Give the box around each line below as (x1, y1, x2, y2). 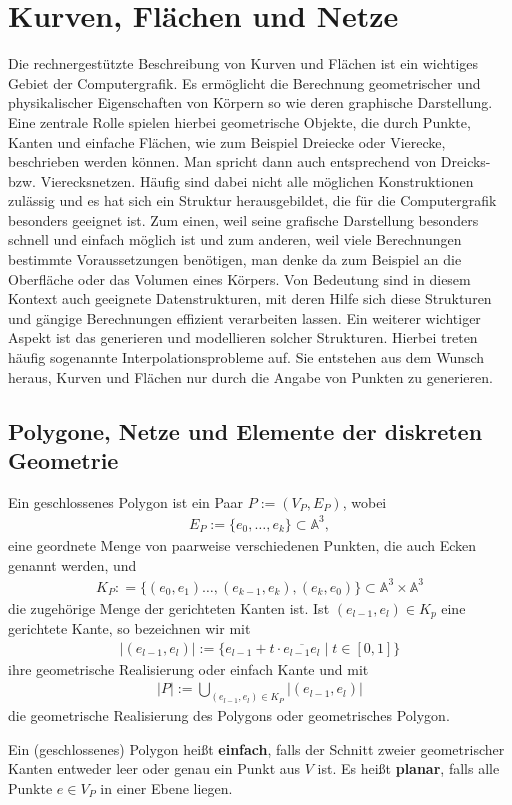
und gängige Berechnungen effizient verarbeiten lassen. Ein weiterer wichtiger (8, 307, 481, 328)
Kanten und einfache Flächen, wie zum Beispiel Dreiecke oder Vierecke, (8, 131, 446, 152)
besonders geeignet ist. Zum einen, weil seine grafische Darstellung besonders (8, 209, 479, 230)
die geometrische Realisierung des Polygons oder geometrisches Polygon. (8, 705, 450, 726)
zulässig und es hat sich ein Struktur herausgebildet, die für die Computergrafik (8, 190, 497, 211)
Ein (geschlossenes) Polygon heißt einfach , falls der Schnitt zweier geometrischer (8, 738, 505, 759)
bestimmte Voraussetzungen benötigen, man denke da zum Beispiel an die (8, 249, 462, 270)
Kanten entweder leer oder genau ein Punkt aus (8, 758, 301, 779)
